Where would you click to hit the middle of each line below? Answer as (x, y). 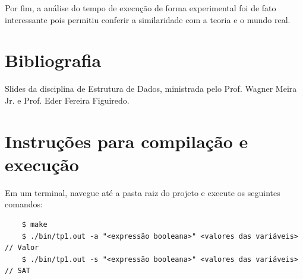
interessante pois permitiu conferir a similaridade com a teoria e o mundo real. (148, 19)
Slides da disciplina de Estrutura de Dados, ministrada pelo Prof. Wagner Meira (151, 89)
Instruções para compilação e (127, 141)
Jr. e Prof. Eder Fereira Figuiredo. (67, 100)
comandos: (24, 204)
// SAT (18, 271)
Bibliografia (53, 60)
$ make (34, 225)
